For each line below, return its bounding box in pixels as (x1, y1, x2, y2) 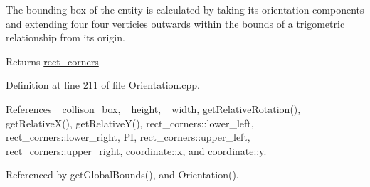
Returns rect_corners (6, 53, 99, 68)
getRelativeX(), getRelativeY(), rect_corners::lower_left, (6, 115, 254, 130)
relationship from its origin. (6, 30, 125, 45)
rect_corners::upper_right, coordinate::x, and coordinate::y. (6, 143, 267, 158)
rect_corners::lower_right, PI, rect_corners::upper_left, (6, 129, 250, 144)
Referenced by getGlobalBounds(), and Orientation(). (6, 167, 239, 182)
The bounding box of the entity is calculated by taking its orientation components (6, 2, 364, 16)
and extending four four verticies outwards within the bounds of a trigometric (6, 16, 345, 31)
